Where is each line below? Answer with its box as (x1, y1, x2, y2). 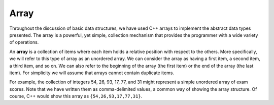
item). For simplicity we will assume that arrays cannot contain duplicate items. (9, 70, 175, 76)
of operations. (9, 39, 39, 45)
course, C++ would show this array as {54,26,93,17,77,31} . (9, 93, 143, 99)
